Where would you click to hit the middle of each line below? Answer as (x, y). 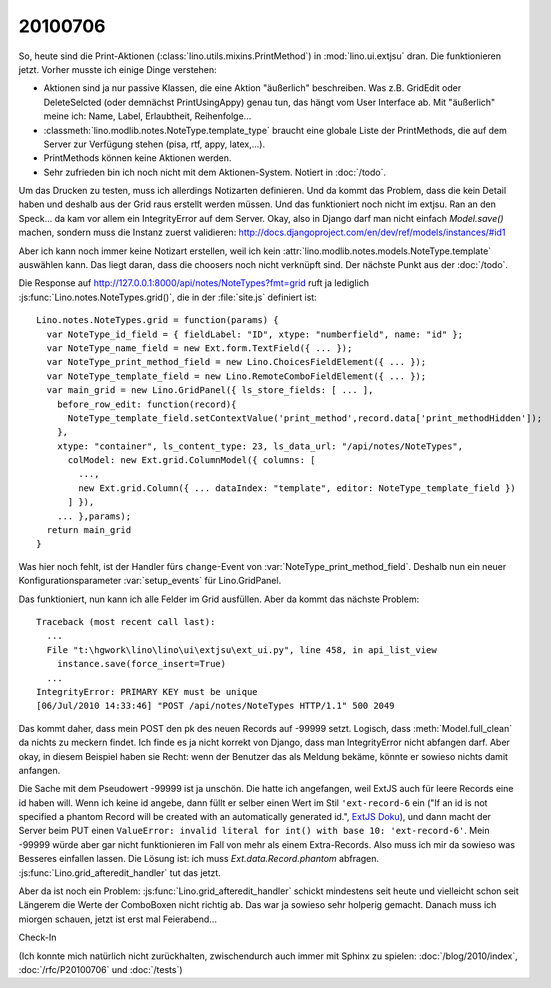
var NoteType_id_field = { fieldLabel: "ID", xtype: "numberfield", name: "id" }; (255, 334)
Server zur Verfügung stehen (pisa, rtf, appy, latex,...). (154, 144)
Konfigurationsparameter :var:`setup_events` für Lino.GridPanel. (150, 581)
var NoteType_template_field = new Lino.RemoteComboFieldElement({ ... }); (236, 376)
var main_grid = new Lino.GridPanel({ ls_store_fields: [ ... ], (210, 390)
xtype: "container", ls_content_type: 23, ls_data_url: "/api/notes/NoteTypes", (260, 446)
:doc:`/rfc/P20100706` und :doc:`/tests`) (101, 969)
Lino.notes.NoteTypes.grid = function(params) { (157, 320)
